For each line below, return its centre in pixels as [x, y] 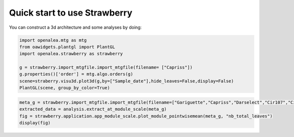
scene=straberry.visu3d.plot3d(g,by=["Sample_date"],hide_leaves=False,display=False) [127, 81]
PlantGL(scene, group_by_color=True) [65, 88]
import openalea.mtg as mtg [53, 40]
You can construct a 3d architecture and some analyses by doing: [75, 27]
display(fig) [35, 123]
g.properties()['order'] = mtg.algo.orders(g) [76, 74]
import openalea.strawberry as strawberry [71, 54]
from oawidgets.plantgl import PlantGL [67, 47]
